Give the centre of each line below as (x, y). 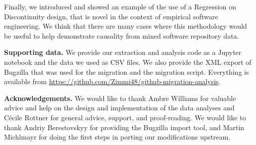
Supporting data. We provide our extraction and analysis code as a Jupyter (123, 52)
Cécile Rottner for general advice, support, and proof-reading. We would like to (125, 117)
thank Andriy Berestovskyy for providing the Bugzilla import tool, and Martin (124, 127)
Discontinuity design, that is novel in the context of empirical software (111, 16)
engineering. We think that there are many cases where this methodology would (126, 26)
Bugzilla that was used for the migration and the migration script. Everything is (127, 72)
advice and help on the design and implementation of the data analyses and (119, 108)
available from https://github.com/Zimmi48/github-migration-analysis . (112, 81)
